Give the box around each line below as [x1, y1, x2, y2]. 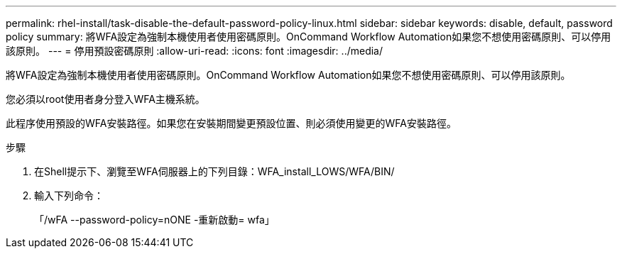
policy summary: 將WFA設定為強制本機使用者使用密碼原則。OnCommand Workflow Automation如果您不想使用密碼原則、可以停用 [6, 31, 611, 43]
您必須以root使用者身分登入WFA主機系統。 [6, 93, 205, 105]
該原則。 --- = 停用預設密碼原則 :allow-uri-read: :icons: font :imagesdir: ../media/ [6, 45, 383, 57]
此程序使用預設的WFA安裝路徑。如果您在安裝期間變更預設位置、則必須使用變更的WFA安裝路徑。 [6, 117, 457, 129]
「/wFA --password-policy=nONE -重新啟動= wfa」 [34, 214, 275, 226]
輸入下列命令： [34, 189, 104, 201]
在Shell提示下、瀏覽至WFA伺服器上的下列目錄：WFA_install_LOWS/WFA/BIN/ [34, 165, 395, 177]
